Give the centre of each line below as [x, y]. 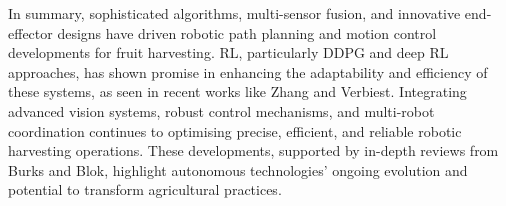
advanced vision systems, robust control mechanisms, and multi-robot [221, 110]
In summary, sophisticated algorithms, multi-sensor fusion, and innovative [234, 13]
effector [30, 32]
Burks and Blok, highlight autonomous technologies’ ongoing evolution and [238, 169]
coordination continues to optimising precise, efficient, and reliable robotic [235, 130]
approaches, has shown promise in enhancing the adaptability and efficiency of [248, 71]
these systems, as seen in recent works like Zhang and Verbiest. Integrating [237, 91]
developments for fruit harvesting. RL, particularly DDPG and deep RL [228, 52]
